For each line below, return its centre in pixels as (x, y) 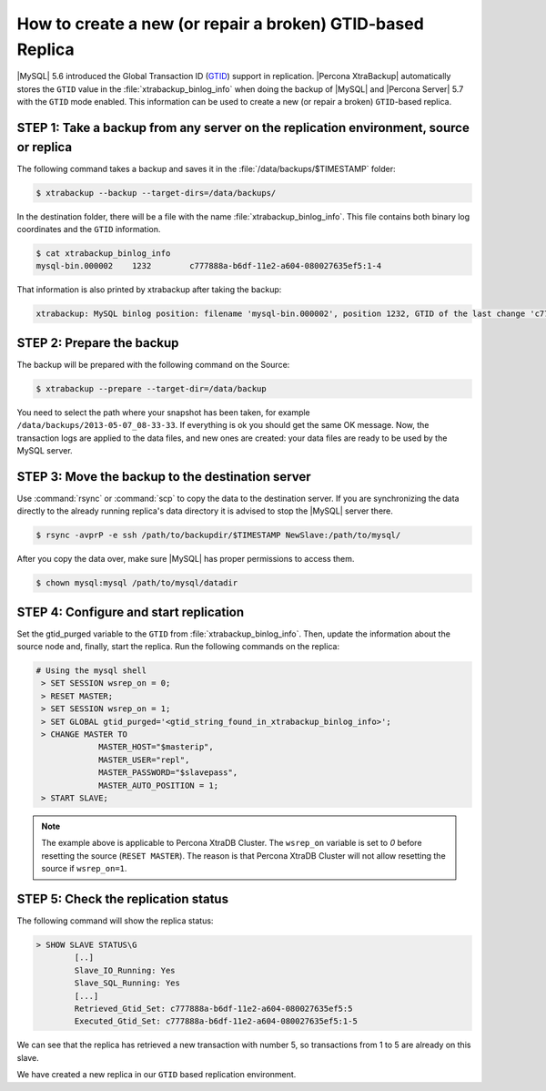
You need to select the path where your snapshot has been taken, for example (164, 412)
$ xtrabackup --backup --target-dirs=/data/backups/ (156, 193)
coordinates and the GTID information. (89, 229)
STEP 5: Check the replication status (123, 898)
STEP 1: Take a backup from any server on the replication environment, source (243, 127)
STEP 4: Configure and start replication (131, 612)
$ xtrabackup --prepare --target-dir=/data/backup (152, 388)
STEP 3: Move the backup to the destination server (164, 477)
